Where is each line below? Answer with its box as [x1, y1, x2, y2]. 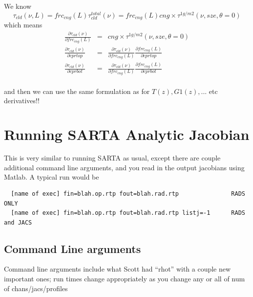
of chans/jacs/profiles [4, 283, 68, 293]
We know [4, 1, 31, 11]
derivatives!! [4, 95, 40, 106]
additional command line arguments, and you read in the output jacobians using [4, 162, 245, 172]
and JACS [4, 219, 32, 226]
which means [4, 20, 42, 30]
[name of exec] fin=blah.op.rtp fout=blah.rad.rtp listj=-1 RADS [11, 209, 245, 217]
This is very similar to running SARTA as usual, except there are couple [4, 153, 221, 163]
